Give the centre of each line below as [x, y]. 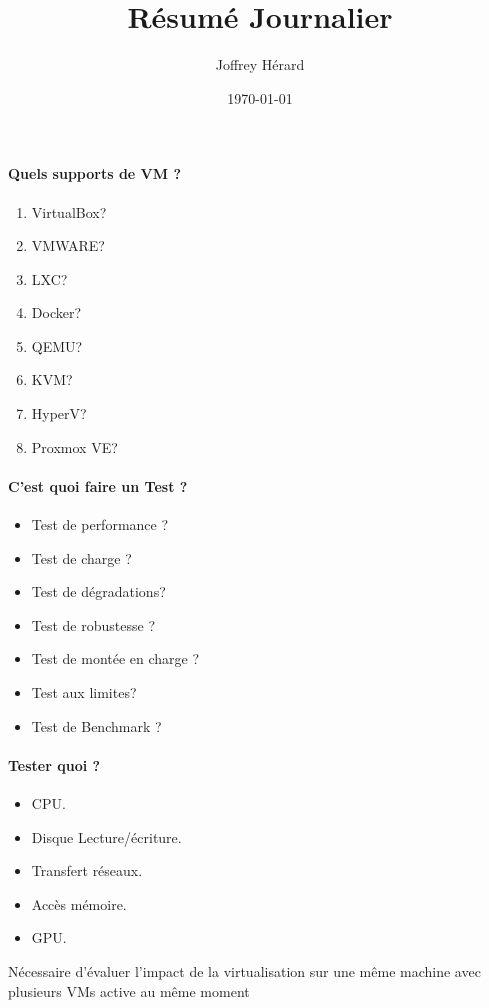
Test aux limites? [84, 692]
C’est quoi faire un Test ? [98, 485]
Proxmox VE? [74, 446]
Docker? [56, 312]
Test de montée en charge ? [115, 658]
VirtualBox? [69, 211]
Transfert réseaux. [87, 870]
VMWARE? [68, 245]
